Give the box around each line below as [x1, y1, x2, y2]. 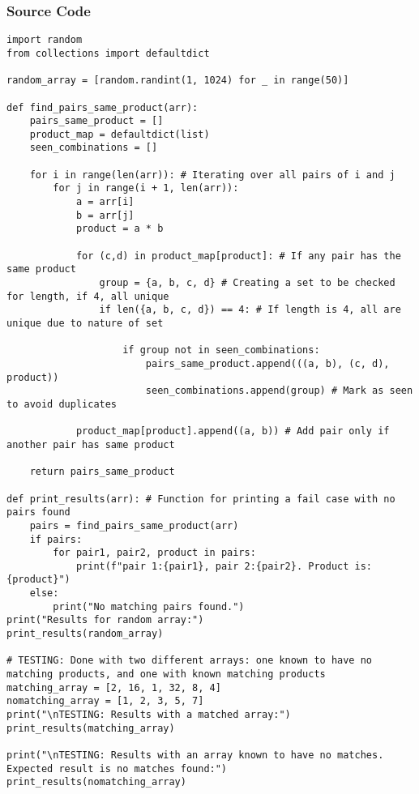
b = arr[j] [75, 209, 135, 221]
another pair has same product [6, 438, 175, 450]
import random [6, 34, 83, 46]
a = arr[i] [75, 196, 135, 208]
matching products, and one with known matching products [6, 668, 326, 681]
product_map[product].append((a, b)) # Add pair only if [75, 425, 390, 438]
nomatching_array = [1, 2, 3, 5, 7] [6, 695, 204, 707]
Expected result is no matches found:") [6, 762, 228, 775]
